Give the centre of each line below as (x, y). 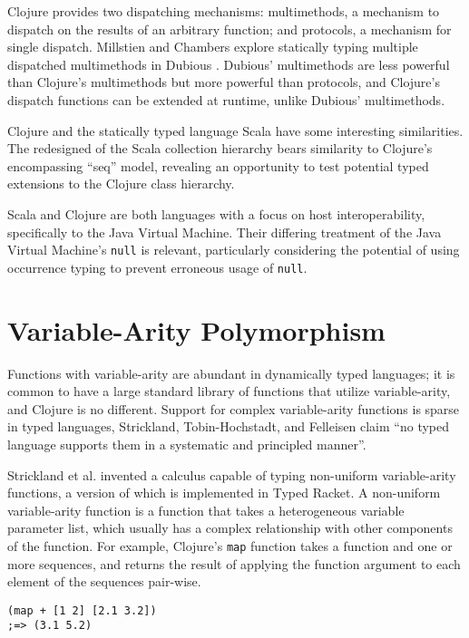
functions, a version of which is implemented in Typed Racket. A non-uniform (224, 493)
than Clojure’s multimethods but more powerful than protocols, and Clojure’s (224, 82)
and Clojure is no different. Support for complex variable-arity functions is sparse (234, 408)
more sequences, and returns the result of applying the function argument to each (234, 563)
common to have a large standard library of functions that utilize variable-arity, (229, 391)
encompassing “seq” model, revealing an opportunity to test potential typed (218, 165)
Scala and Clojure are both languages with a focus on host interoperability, (216, 213)
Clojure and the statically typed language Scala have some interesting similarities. (235, 130)
